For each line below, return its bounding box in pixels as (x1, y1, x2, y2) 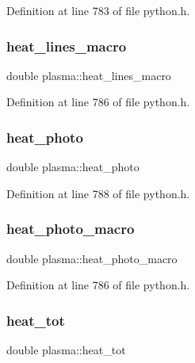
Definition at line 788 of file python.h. (6, 185, 190, 201)
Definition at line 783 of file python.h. (6, 2, 190, 18)
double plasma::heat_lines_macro (6, 67, 171, 83)
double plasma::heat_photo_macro (6, 250, 178, 266)
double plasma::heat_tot (6, 342, 126, 358)
